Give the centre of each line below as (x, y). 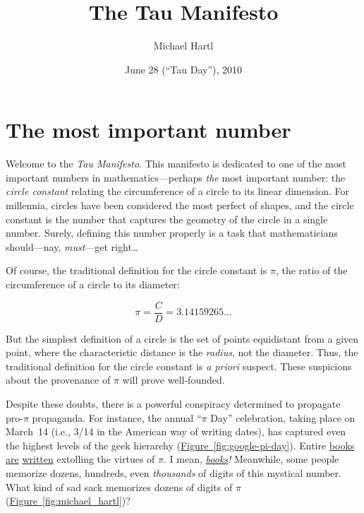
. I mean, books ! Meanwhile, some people (251, 459)
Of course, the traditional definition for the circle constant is (136, 270)
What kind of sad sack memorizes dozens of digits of (119, 487)
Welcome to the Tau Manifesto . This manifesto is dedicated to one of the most (176, 164)
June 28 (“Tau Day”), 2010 (183, 69)
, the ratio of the (311, 270)
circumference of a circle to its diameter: (93, 284)
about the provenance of (58, 380)
